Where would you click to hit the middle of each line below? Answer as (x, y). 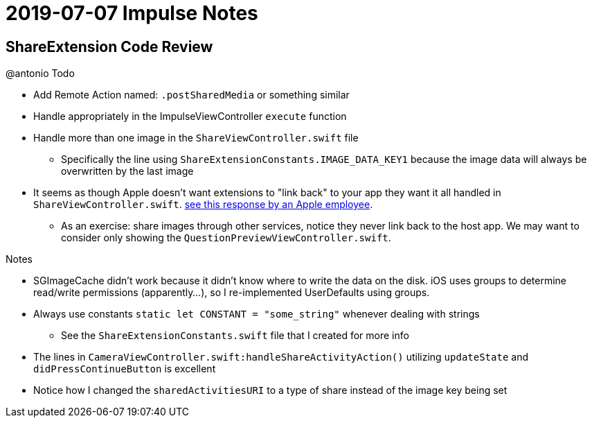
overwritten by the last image (127, 171)
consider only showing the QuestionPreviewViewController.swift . (226, 238)
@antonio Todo (40, 74)
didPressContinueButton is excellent (125, 369)
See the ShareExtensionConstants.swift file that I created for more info (235, 336)
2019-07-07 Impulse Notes (132, 13)
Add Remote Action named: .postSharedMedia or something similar (191, 95)
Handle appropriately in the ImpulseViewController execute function (190, 116)
